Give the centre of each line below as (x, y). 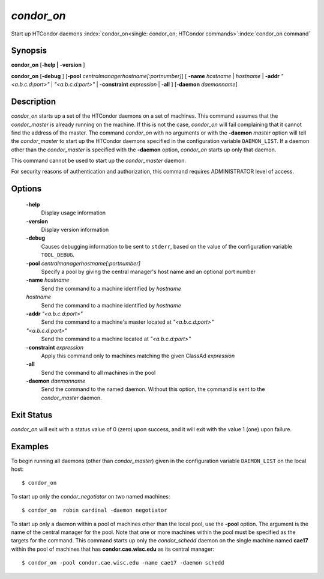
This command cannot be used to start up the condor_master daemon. (98, 161)
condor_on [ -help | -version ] (48, 65)
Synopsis (29, 51)
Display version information (75, 230)
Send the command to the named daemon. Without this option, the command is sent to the (153, 389)
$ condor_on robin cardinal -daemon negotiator (94, 510)
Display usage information (73, 213)
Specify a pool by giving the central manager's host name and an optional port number (148, 272)
